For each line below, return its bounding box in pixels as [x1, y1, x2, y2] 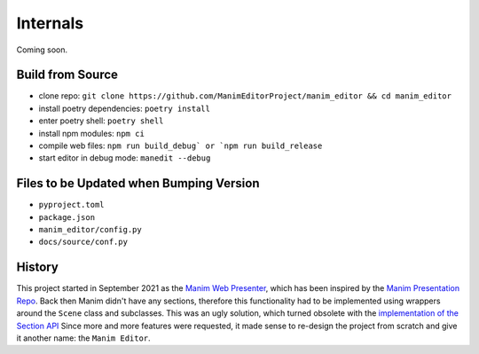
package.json [38, 212, 96, 222]
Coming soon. [16, 44, 68, 55]
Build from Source [16, 67, 119, 83]
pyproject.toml [38, 200, 106, 210]
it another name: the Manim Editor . [16, 333, 151, 343]
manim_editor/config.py [38, 224, 142, 235]
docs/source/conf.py [38, 237, 129, 248]
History [16, 260, 59, 275]
